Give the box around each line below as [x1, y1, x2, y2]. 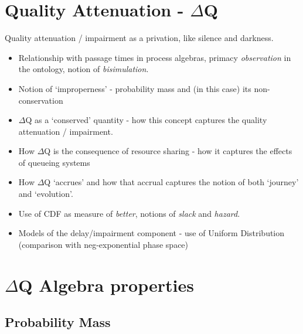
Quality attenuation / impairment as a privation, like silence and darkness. [5, 32, 274, 44]
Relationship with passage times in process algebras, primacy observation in [18, 51, 291, 63]
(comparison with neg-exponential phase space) [18, 238, 189, 250]
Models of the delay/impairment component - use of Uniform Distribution [18, 227, 285, 239]
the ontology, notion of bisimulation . [18, 63, 149, 75]
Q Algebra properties [18, 272, 194, 296]
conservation [18, 94, 63, 106]
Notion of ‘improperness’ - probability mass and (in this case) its [18, 82, 251, 94]
